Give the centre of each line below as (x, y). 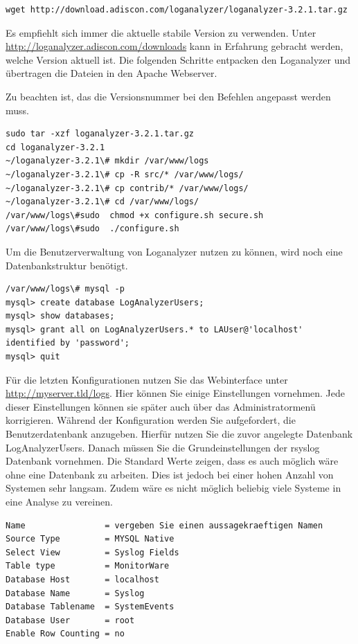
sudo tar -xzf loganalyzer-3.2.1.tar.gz (100, 134)
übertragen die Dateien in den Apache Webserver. (111, 73)
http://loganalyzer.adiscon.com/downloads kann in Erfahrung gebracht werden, (174, 46)
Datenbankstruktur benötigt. (67, 265)
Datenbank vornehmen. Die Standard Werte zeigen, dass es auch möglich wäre (172, 461)
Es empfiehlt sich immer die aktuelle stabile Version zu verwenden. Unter (161, 32)
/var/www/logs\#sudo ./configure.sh (92, 229)
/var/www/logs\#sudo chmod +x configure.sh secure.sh (135, 215)
